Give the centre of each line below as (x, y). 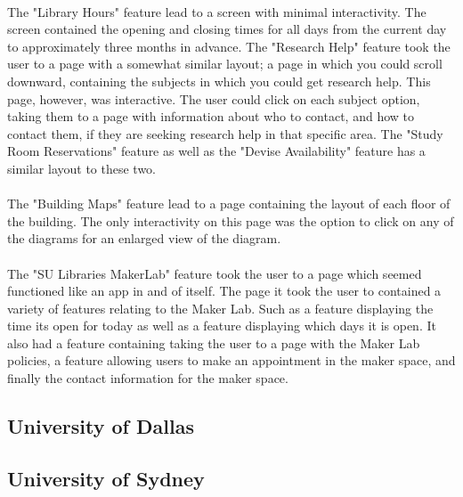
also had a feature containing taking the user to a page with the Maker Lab (214, 342)
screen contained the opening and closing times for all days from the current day (227, 29)
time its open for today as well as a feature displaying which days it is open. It (222, 326)
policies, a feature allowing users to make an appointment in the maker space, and (231, 360)
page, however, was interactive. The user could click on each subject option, (214, 98)
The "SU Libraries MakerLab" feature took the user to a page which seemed (215, 273)
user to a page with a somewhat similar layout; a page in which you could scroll (225, 64)
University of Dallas (101, 426)
